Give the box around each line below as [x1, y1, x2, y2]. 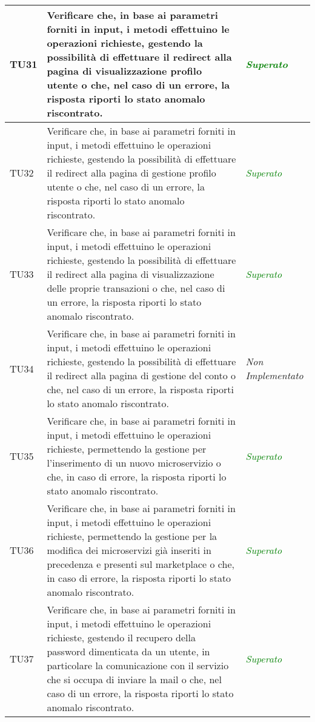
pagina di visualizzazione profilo [47, 64, 202, 78]
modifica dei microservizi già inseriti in [47, 543, 211, 557]
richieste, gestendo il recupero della [47, 630, 196, 644]
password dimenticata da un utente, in [47, 644, 210, 658]
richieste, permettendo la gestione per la [47, 529, 217, 543]
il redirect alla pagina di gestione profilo [47, 166, 216, 180]
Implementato [245, 368, 303, 382]
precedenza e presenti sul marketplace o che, [47, 557, 234, 571]
